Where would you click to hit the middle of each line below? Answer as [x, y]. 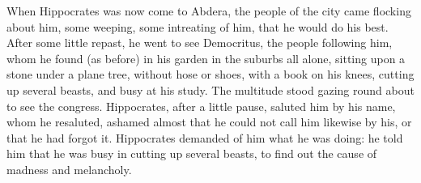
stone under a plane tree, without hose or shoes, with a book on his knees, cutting [210, 74]
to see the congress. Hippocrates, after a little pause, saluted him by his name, [201, 106]
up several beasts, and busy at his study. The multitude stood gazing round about [210, 89]
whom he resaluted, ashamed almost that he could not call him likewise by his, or [209, 122]
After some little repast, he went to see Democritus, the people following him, [200, 43]
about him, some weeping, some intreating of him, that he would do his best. [198, 26]
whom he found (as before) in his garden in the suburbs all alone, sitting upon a [206, 58]
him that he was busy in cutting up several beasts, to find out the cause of [192, 153]
